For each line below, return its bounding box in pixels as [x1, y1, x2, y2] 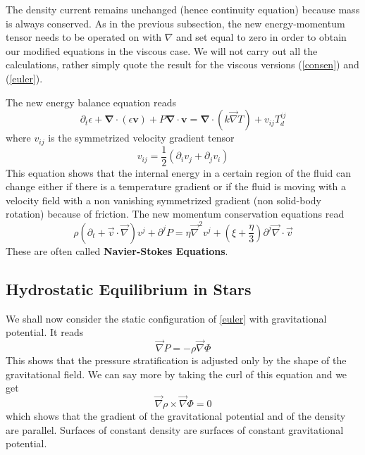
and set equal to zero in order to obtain [176, 30, 347, 44]
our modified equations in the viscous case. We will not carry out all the [6, 43, 318, 58]
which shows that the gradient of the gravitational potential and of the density [6, 408, 346, 423]
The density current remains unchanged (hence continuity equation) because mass [6, 2, 360, 16]
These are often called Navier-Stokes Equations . [6, 243, 228, 258]
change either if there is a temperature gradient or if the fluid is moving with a [6, 179, 346, 194]
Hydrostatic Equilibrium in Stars [6, 278, 252, 299]
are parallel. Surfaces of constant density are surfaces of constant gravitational [6, 422, 344, 437]
